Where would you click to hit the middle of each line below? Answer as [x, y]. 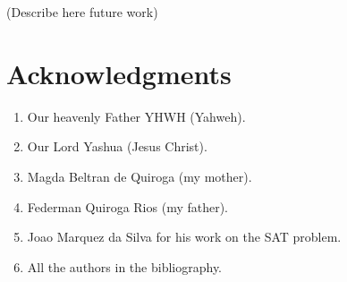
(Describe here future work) [82, 12]
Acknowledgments [119, 73]
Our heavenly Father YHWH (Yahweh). [136, 116]
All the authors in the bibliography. [125, 266]
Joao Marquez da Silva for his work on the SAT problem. [184, 237]
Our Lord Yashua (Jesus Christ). [117, 146]
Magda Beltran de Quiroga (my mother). [140, 176]
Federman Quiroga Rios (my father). [128, 206]
